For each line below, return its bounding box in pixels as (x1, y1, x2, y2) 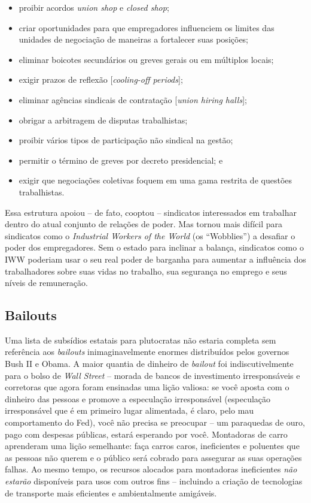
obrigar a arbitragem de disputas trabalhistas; (19, 113, 188, 126)
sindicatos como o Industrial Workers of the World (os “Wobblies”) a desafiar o (5, 229, 295, 242)
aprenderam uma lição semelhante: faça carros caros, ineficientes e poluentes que (5, 439, 300, 452)
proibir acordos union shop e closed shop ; (19, 1, 169, 13)
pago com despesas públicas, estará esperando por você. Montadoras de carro (5, 427, 288, 440)
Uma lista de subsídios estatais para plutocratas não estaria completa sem (5, 333, 276, 346)
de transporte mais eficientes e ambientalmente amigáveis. (5, 486, 217, 499)
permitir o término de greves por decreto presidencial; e (19, 153, 223, 166)
